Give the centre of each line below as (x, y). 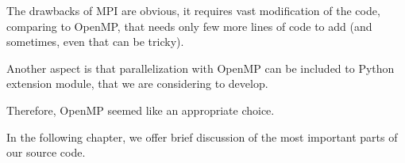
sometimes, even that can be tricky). (95, 42)
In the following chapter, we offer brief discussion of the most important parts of (202, 136)
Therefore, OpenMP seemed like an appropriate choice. (141, 110)
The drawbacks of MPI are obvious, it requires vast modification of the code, (193, 10)
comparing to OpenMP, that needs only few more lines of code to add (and (189, 26)
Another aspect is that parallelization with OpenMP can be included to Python (201, 68)
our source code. (46, 152)
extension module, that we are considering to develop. (137, 83)
